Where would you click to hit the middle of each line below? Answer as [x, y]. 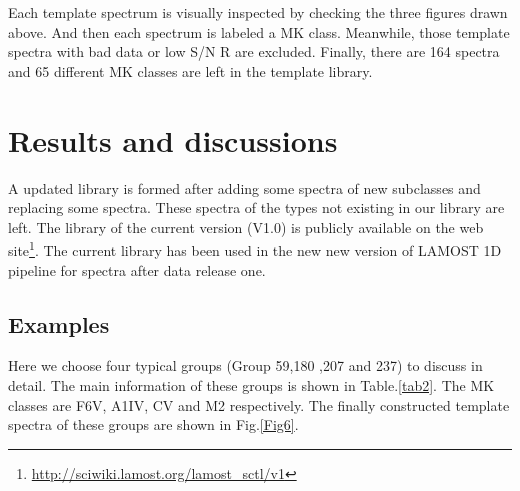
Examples [59, 323]
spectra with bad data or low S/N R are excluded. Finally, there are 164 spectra [254, 51]
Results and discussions [173, 139]
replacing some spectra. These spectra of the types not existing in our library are [256, 207]
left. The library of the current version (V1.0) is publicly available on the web [246, 226]
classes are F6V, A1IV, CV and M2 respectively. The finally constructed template [259, 404]
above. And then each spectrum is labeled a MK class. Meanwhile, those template [259, 31]
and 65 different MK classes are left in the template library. [190, 70]
